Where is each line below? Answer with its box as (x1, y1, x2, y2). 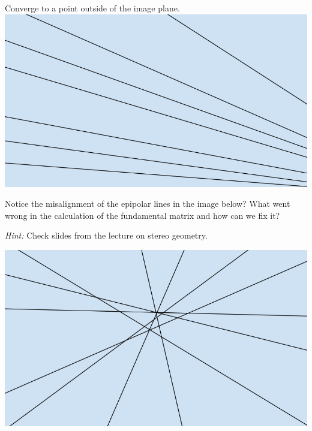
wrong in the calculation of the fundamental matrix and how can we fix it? (5, 209, 280, 221)
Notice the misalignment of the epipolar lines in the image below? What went (5, 197, 290, 210)
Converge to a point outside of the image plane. (5, 2, 180, 14)
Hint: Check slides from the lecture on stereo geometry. (5, 229, 208, 242)
